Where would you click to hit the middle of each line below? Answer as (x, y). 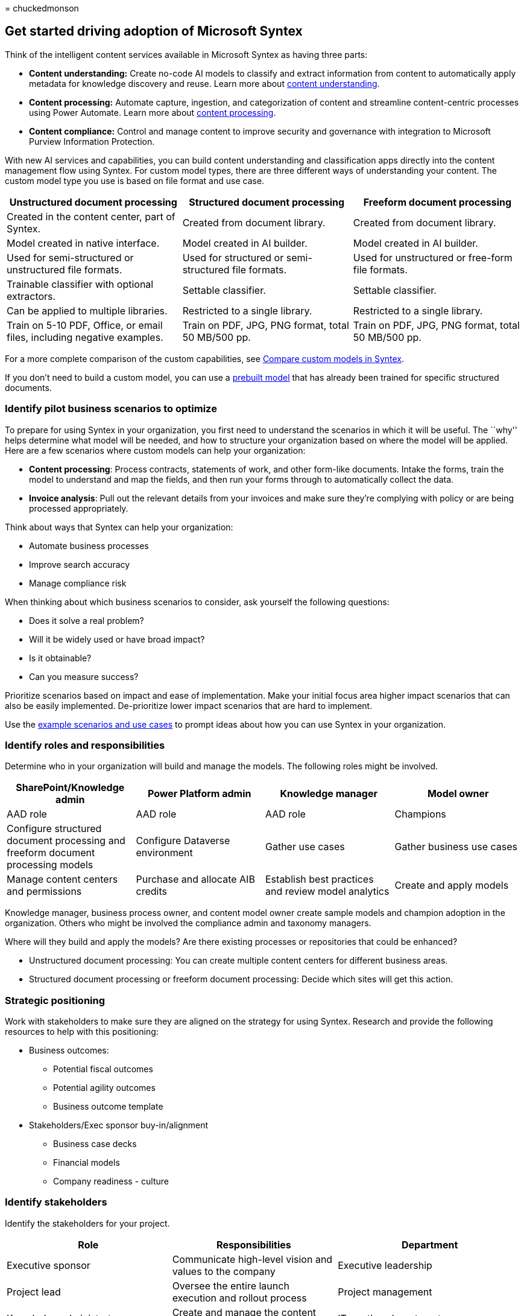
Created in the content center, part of (91, 216)
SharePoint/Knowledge (70, 788)
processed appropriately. (79, 508)
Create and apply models (452, 885)
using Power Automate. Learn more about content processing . (153, 112)
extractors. (31, 296)
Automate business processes (89, 545)
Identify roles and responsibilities (85, 745)
